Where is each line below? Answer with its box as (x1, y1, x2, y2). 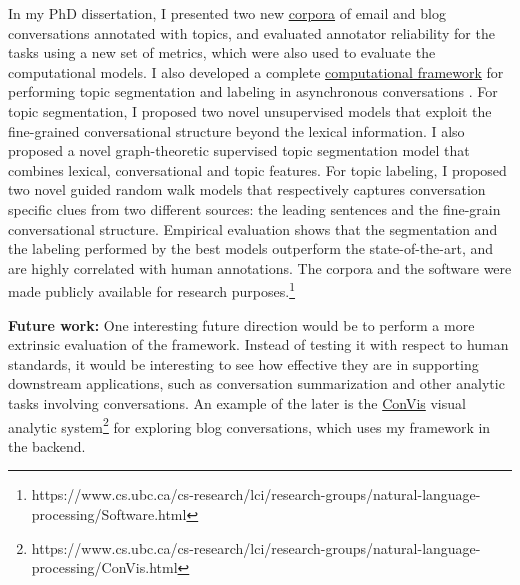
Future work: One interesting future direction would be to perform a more (8, 314, 475, 335)
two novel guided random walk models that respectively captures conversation (8, 179, 486, 200)
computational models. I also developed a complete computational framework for (8, 61, 504, 82)
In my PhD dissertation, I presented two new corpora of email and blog (8, 3, 446, 23)
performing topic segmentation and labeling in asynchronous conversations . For (8, 81, 498, 102)
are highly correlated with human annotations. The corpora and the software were (8, 257, 512, 278)
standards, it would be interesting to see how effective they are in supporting (8, 353, 479, 374)
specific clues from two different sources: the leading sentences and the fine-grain (8, 198, 501, 219)
